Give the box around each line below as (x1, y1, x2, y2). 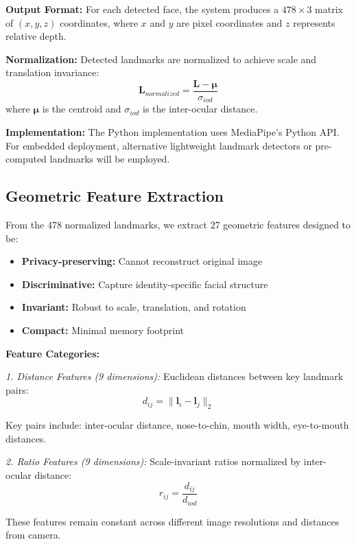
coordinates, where (59, 15, 139, 29)
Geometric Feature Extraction (5, 185, 224, 206)
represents (293, 15, 335, 29)
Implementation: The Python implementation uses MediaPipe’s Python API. (5, 125, 340, 139)
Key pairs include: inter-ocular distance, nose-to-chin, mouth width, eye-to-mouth (5, 418, 349, 432)
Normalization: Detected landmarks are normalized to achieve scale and (5, 51, 317, 66)
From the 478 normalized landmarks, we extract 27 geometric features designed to (5, 217, 351, 232)
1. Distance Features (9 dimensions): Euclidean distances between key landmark (5, 369, 344, 383)
